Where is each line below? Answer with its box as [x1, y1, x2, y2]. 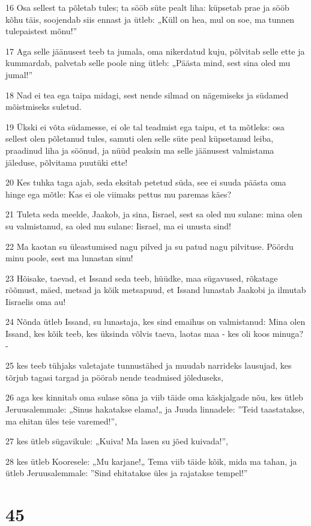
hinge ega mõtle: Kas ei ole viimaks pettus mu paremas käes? [5, 187, 232, 200]
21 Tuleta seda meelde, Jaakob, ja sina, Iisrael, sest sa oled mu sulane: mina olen [5, 208, 303, 220]
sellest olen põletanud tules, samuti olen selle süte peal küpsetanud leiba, [5, 132, 274, 145]
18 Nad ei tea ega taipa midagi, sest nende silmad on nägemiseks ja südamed [5, 88, 289, 101]
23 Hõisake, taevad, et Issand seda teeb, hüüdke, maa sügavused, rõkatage [5, 271, 278, 284]
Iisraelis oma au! [5, 295, 66, 307]
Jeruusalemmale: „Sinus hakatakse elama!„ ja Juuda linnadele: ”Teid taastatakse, [5, 403, 305, 416]
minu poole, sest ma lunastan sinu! [5, 252, 133, 264]
